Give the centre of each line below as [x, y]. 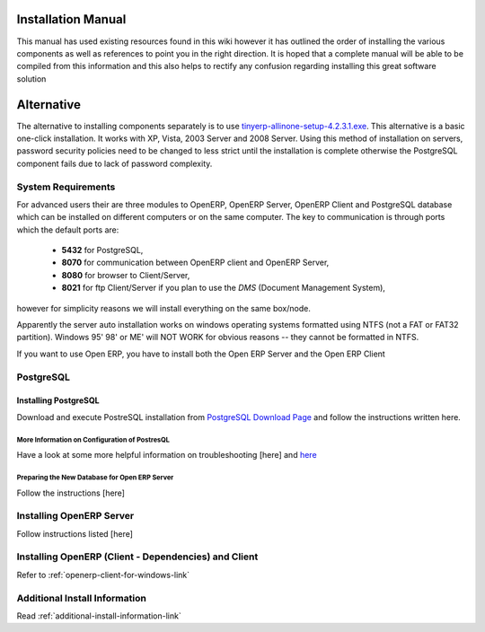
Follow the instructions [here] [71, 493]
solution [31, 79]
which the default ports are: [68, 230]
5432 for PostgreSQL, [102, 250]
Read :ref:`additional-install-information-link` [99, 616]
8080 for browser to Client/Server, [126, 275]
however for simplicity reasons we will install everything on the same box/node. [164, 308]
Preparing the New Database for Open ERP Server [95, 477]
